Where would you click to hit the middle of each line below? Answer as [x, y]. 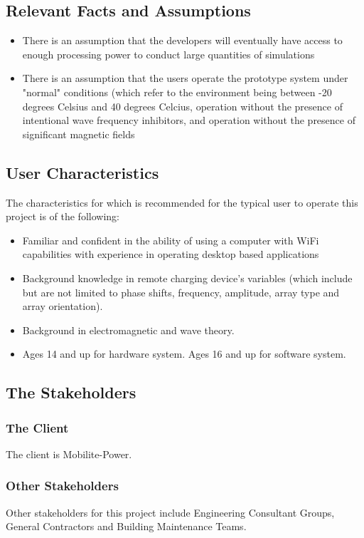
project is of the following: [63, 216]
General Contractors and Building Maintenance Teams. [126, 526]
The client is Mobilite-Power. [69, 454]
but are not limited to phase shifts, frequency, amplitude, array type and [181, 292]
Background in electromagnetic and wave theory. [128, 330]
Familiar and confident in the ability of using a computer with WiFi [171, 240]
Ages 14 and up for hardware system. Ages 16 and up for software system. [184, 354]
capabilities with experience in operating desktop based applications [171, 254]
